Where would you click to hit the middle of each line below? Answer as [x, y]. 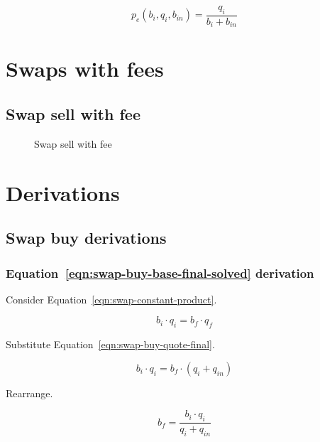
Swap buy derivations [86, 238]
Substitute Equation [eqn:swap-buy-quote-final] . [110, 344]
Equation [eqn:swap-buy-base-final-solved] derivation [160, 273]
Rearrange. [29, 393]
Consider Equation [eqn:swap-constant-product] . [111, 299]
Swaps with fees [85, 69]
